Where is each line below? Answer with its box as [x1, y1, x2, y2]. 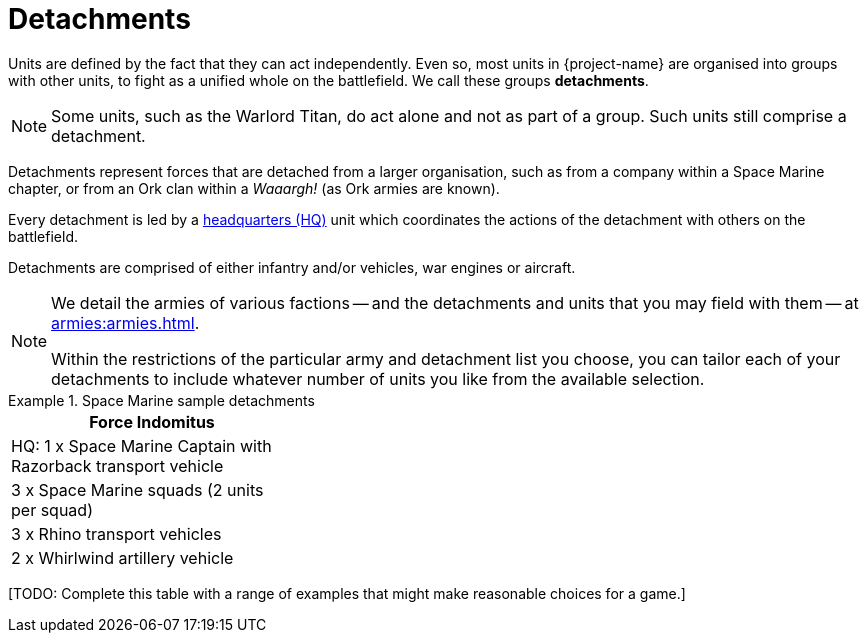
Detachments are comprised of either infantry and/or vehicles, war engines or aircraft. [8, 258, 576, 276]
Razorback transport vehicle [11, 455, 224, 476]
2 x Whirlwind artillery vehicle [11, 547, 234, 568]
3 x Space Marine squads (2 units [11, 479, 264, 500]
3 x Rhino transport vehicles [11, 523, 222, 544]
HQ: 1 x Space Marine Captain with [11, 435, 272, 456]
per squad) [11, 499, 93, 520]
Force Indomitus [89, 411, 215, 432]
